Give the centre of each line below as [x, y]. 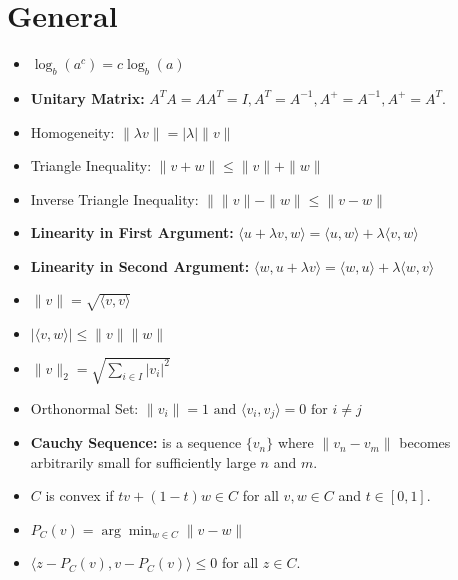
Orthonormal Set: [84, 407]
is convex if [79, 495]
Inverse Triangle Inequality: [114, 198]
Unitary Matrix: [87, 97]
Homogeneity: [72, 131]
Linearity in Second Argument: [140, 265]
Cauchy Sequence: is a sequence [136, 442]
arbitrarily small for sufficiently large [143, 461]
